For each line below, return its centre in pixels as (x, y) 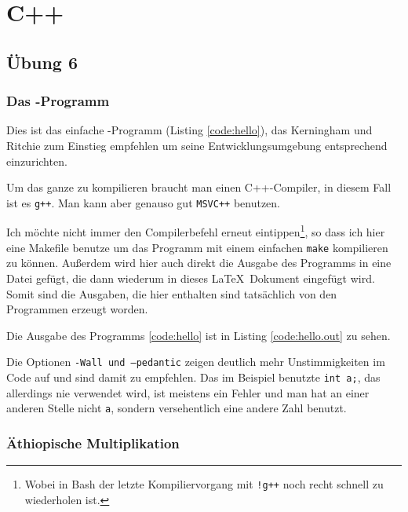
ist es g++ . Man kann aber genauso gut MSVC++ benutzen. (144, 202)
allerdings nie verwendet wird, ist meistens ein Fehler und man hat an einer (188, 392)
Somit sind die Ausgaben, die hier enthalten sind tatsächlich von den (172, 293)
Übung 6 (42, 62)
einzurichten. (37, 161)
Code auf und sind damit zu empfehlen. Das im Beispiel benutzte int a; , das (193, 377)
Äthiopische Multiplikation (93, 443)
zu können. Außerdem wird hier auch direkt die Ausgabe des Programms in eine (199, 263)
